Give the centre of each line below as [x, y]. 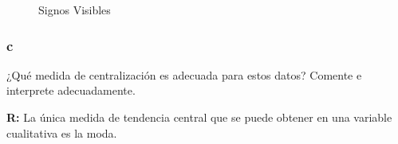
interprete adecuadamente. [71, 90]
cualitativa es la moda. [62, 132]
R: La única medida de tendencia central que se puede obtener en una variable [199, 117]
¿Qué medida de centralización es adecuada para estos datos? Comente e [184, 74]
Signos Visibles [75, 10]
